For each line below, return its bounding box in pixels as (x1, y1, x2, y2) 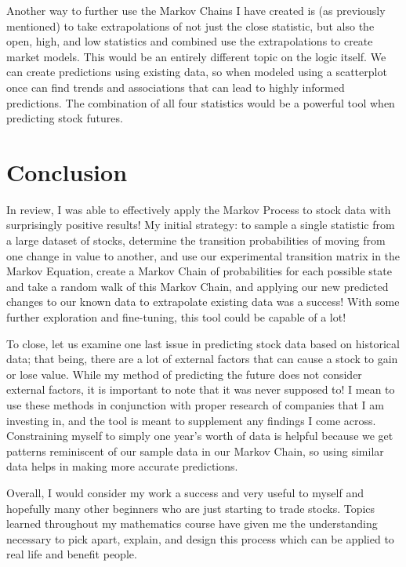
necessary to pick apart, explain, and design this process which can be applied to (6, 530, 394, 547)
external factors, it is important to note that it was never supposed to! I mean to (6, 381, 395, 398)
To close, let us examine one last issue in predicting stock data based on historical (6, 335, 400, 351)
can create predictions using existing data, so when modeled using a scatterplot (6, 64, 387, 80)
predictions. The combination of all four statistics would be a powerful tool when (6, 94, 395, 111)
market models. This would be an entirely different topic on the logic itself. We (6, 48, 386, 64)
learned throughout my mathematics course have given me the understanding (6, 515, 378, 532)
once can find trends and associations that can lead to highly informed (6, 78, 345, 95)
